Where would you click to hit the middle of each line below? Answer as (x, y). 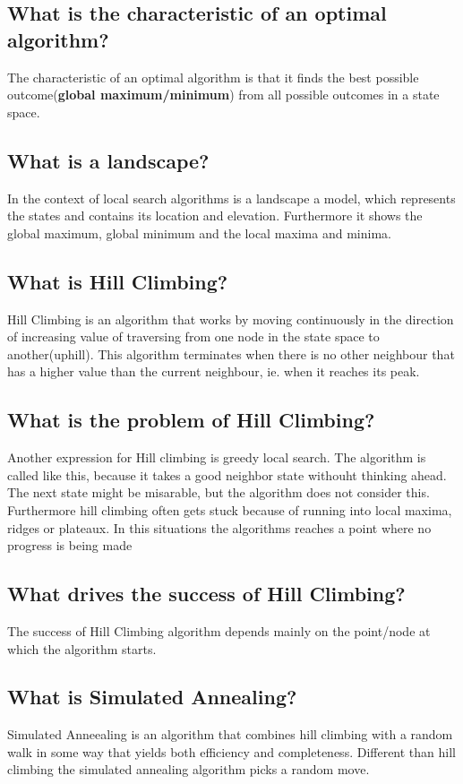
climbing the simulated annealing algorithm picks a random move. (189, 769)
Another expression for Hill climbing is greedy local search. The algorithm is (217, 457)
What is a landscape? (108, 160)
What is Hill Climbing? (118, 281)
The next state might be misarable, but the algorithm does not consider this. (219, 492)
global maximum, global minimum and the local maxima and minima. (199, 233)
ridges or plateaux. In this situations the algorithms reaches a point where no (219, 527)
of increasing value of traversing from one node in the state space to (193, 336)
